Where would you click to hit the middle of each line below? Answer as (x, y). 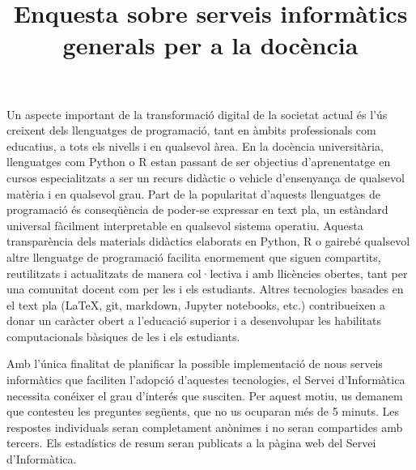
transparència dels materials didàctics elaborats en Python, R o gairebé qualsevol (208, 241)
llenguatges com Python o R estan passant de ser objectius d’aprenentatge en (199, 162)
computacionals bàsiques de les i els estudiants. (123, 336)
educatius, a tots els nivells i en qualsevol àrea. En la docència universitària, (195, 145)
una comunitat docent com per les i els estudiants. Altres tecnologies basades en (205, 289)
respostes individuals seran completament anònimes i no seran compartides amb (205, 427)
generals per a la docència (210, 45)
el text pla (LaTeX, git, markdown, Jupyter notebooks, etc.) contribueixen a (196, 304)
